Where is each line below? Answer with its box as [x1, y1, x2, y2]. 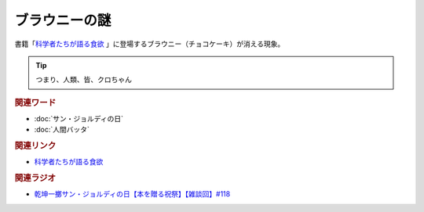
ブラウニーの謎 [14, 12, 111, 29]
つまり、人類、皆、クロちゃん [35, 75, 133, 84]
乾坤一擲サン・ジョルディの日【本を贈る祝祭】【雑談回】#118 [34, 189, 231, 199]
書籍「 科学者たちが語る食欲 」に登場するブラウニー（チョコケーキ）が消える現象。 [14, 39, 285, 49]
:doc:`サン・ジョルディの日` [34, 113, 124, 123]
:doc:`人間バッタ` [34, 125, 90, 135]
